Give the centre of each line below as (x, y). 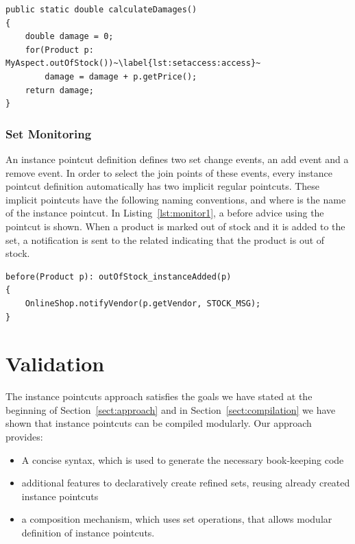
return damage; (59, 90)
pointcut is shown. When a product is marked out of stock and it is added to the (175, 226)
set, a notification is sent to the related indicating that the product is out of (165, 239)
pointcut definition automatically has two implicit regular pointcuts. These (163, 186)
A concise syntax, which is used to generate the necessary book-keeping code (183, 459)
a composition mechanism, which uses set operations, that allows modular (177, 519)
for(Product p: (59, 50)
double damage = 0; (69, 37)
